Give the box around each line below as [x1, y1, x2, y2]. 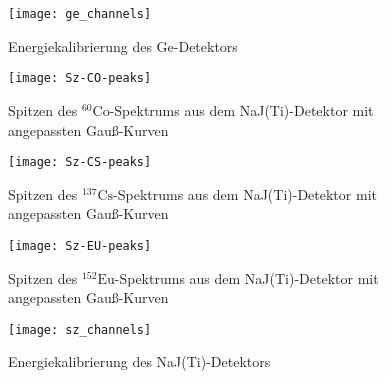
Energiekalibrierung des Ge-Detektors [8, 35, 238, 56]
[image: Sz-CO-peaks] [8, 71, 152, 86]
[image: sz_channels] [8, 322, 152, 337]
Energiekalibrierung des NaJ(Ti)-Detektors [8, 351, 271, 372]
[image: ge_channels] [8, 7, 152, 21]
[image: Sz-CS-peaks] [8, 155, 152, 170]
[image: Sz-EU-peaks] [8, 238, 152, 253]
